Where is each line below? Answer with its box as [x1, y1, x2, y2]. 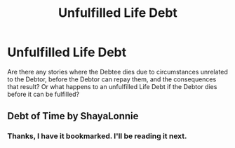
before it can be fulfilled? [7, 90, 79, 98]
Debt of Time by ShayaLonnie [7, 110, 139, 122]
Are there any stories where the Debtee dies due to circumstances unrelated [7, 67, 228, 76]
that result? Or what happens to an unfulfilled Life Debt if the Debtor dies [7, 82, 217, 90]
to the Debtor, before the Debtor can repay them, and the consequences [7, 75, 217, 83]
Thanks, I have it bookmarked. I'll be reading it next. [7, 131, 187, 141]
